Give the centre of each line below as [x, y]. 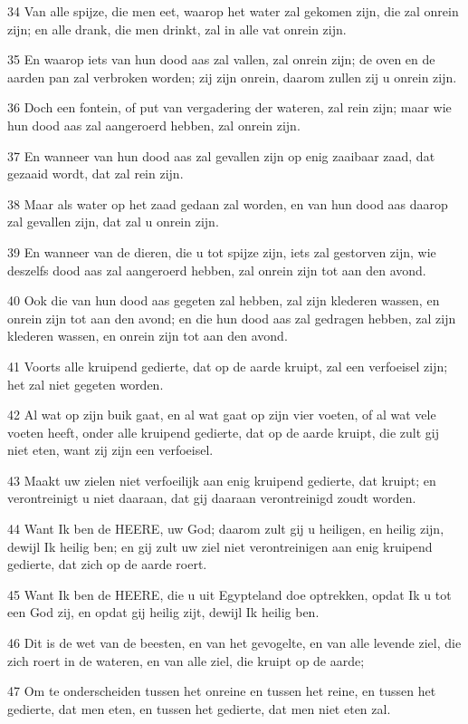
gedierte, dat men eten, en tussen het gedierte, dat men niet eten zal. [199, 708]
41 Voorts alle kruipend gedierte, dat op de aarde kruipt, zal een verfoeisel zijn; [228, 366]
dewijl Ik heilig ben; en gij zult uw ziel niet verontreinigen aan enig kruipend [220, 546]
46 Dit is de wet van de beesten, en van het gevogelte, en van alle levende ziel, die [234, 643]
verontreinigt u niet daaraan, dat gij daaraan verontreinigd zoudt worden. [212, 498]
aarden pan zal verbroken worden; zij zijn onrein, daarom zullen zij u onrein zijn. [232, 77]
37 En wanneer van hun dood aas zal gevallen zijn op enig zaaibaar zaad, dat [221, 155]
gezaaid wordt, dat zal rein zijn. [96, 174]
